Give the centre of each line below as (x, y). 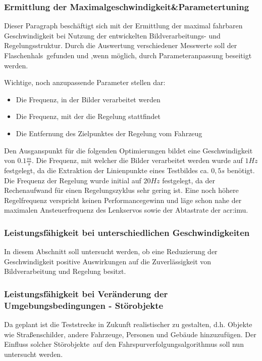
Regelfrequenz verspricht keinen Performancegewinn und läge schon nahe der (123, 200)
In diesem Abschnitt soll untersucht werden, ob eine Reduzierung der (111, 251)
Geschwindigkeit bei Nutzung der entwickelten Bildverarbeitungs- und (112, 35)
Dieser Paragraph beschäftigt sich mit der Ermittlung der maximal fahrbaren (123, 26)
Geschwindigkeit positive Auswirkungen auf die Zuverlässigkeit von (108, 261)
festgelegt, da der (189, 180)
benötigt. (241, 170)
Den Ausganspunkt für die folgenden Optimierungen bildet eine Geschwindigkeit (128, 150)
